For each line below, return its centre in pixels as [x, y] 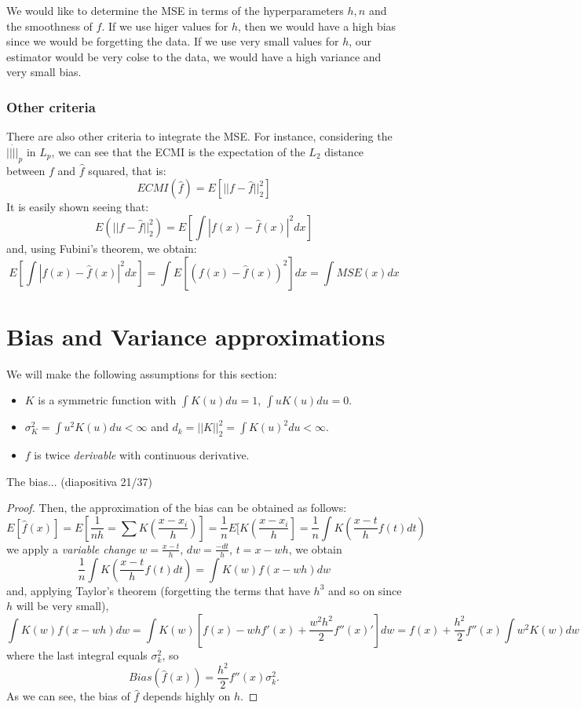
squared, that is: [127, 170]
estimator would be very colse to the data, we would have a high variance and [194, 56]
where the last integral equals [77, 654]
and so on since [365, 590]
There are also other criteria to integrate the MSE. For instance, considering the [199, 136]
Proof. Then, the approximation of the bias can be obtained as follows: [177, 508]
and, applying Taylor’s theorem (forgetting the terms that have [158, 590]
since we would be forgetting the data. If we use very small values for [173, 41]
